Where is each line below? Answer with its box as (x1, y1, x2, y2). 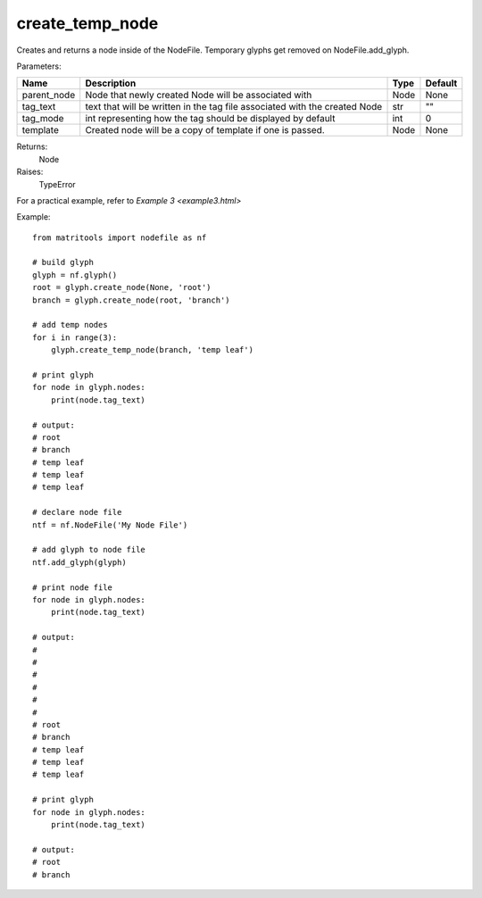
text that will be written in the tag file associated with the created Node (85, 101, 383, 113)
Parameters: (16, 61, 62, 71)
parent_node (21, 89, 76, 102)
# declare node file (32, 507, 122, 518)
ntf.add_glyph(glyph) (32, 557, 127, 567)
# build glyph (32, 257, 94, 268)
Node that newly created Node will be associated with (85, 89, 312, 102)
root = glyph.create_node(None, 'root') (32, 282, 212, 293)
